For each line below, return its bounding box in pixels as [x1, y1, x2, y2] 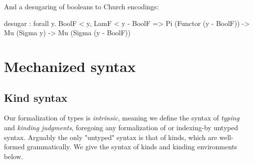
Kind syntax [4, 90, 68, 105]
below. [4, 151, 23, 161]
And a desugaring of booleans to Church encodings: [4, 1, 159, 11]
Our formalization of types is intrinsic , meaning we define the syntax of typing [4, 113, 240, 123]
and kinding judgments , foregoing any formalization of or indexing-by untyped [4, 122, 238, 132]
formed [4, 141, 25, 152]
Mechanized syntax [4, 56, 136, 76]
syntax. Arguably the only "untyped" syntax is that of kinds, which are [4, 132, 217, 142]
